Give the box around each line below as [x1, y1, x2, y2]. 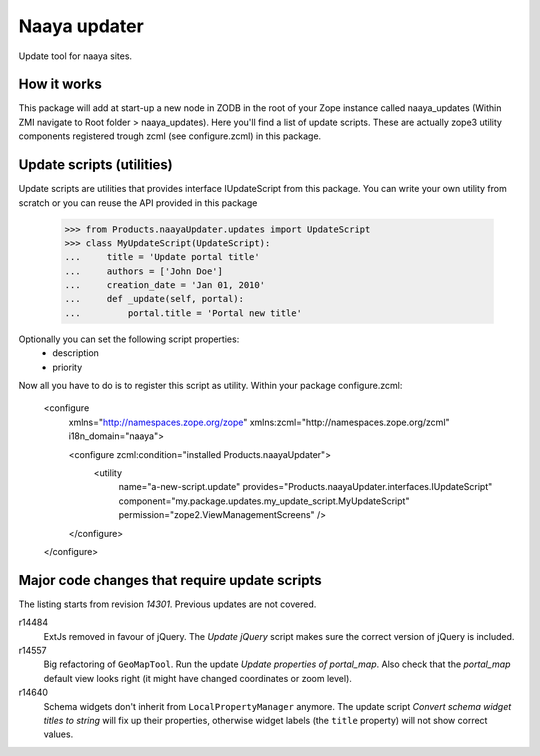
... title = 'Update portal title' [64, 251, 260, 263]
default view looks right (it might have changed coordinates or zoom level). [43, 672, 352, 684]
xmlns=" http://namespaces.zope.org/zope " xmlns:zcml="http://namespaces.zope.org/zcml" [68, 416, 450, 428]
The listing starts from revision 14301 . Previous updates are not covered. [18, 598, 317, 610]
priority [52, 361, 83, 373]
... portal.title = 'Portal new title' [64, 307, 302, 319]
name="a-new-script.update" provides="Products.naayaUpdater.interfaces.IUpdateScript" [118, 481, 493, 493]
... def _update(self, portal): [64, 293, 245, 305]
